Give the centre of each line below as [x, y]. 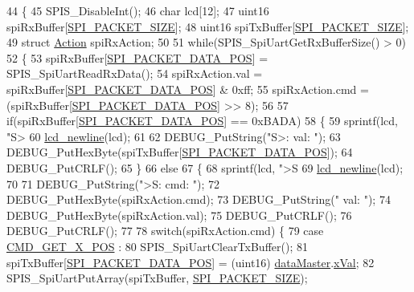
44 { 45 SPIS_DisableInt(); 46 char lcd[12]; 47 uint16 [138, 10]
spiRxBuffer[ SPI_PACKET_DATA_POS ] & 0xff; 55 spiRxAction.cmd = [188, 89]
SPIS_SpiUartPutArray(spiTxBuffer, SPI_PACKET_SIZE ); [157, 278]
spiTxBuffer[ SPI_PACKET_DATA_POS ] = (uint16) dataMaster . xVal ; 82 [191, 262]
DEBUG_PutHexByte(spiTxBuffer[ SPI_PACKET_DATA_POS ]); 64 [180, 152]
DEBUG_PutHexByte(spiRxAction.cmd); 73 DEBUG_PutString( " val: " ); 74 [199, 199]
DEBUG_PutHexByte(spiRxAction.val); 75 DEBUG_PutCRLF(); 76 [179, 215]
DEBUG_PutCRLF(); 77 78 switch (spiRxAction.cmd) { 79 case [165, 231]
